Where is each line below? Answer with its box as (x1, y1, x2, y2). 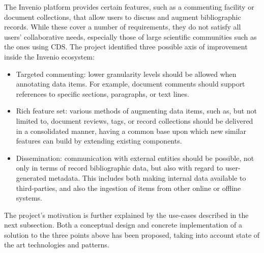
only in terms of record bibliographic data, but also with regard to (16, 162, 223, 173)
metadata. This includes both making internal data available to (48, 172, 246, 183)
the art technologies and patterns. (4, 239, 109, 250)
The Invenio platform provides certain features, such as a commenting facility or (4, 2, 254, 12)
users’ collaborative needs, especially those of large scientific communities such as (4, 31, 257, 42)
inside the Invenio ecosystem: (4, 51, 95, 62)
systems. (16, 192, 42, 203)
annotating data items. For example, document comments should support (16, 78, 245, 89)
